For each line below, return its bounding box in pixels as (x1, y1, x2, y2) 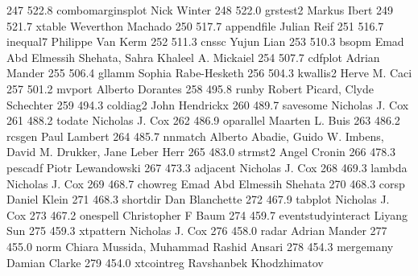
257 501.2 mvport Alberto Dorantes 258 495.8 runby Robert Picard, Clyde (6, 80, 374, 97)
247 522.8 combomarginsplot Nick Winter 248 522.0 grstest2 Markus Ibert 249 (6, 2, 393, 18)
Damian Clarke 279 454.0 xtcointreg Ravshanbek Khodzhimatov (6, 253, 324, 270)
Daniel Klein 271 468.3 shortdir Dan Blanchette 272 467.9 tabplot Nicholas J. (6, 191, 390, 208)
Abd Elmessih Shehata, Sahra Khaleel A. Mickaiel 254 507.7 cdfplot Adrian (6, 48, 380, 65)
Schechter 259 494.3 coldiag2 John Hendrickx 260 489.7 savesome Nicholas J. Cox (6, 96, 409, 113)
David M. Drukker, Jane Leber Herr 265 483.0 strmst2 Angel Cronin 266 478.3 (6, 143, 396, 160)
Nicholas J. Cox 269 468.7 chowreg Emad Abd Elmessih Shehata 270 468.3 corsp (6, 175, 405, 192)
